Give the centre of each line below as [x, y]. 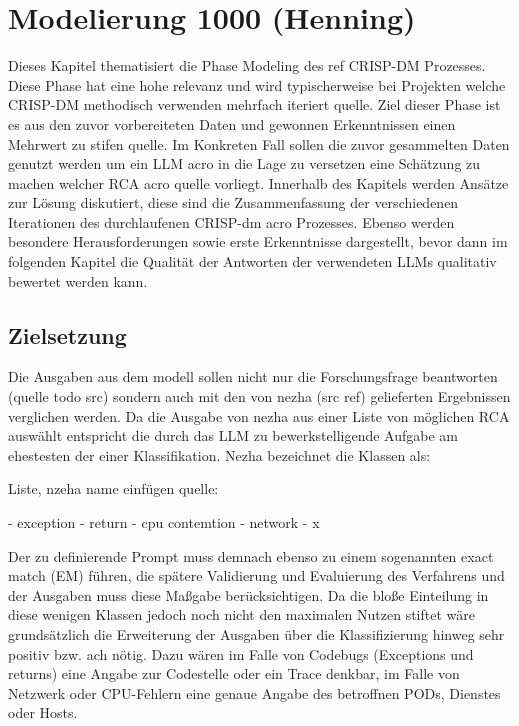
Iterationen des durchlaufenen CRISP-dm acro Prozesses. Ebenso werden [231, 221]
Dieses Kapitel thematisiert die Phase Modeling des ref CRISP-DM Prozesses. [247, 65]
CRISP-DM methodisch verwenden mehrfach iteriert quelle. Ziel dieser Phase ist [254, 104]
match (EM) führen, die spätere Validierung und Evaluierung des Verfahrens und [256, 575]
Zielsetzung [67, 334]
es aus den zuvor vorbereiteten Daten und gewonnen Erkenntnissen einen [232, 123]
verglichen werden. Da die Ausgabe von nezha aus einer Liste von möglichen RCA [259, 415]
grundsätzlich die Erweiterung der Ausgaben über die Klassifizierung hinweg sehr [256, 633]
